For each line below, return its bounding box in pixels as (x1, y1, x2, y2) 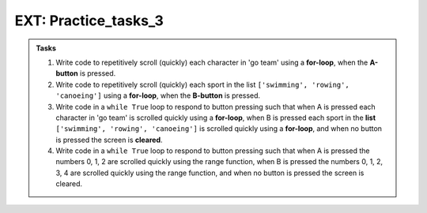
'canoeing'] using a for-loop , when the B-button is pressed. (55, 91, 261, 100)
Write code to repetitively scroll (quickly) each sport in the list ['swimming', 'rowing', (55, 80, 350, 89)
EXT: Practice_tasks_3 (14, 12, 164, 29)
